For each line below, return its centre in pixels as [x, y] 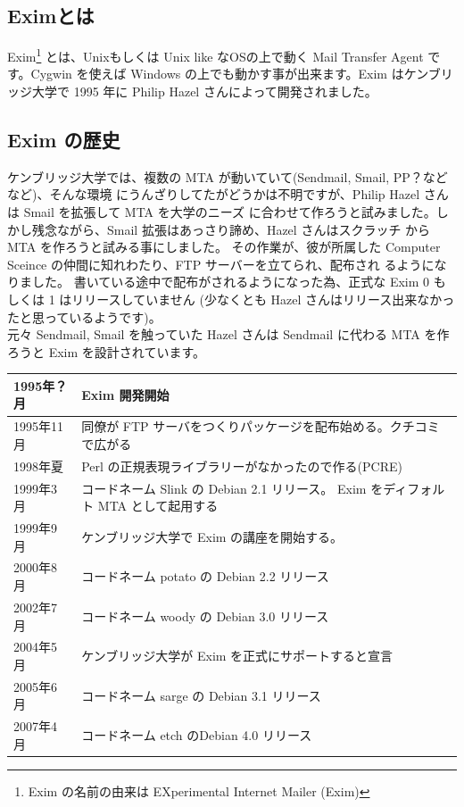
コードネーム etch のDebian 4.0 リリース [197, 735]
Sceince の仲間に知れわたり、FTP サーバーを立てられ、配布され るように [221, 264]
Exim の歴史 [64, 140]
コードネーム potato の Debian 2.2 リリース [205, 576]
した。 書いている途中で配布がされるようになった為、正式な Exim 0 [231, 282]
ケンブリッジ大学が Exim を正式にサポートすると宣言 [237, 656]
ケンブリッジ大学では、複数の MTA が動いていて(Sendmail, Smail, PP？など [228, 176]
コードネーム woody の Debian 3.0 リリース [205, 616]
